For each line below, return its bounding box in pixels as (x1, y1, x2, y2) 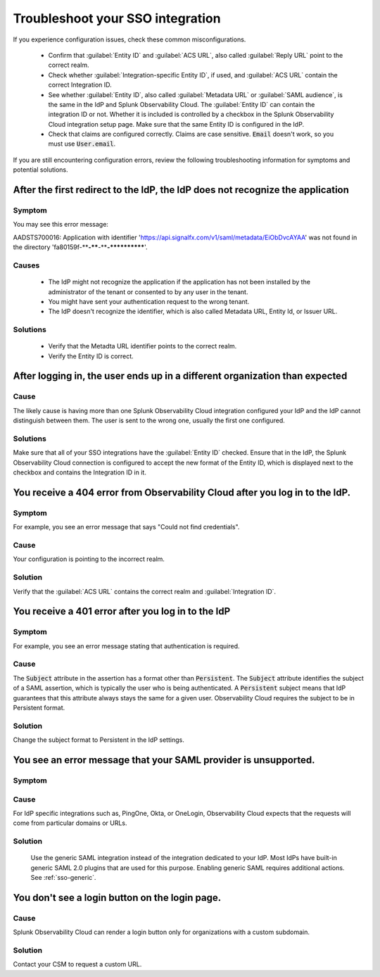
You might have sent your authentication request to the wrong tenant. (48, 297, 250, 305)
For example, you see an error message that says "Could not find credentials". (13, 523, 240, 531)
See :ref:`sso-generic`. (30, 874, 96, 881)
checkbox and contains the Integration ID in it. (13, 468, 147, 477)
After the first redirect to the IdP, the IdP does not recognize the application (13, 184, 350, 196)
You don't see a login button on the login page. (13, 891, 222, 904)
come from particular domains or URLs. (13, 819, 127, 827)
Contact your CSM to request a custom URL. (13, 960, 142, 969)
